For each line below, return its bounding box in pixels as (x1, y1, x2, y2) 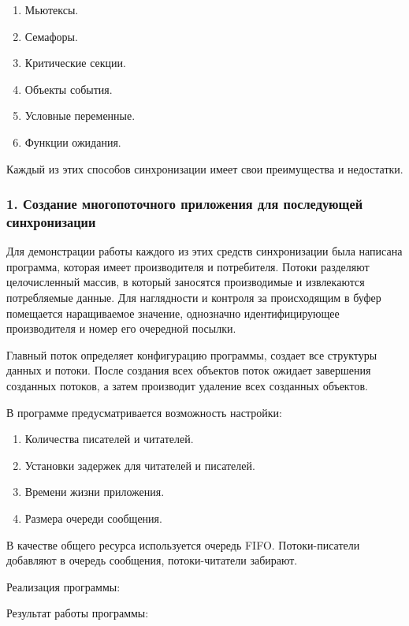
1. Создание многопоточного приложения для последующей (6, 194, 363, 214)
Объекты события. (24, 80, 113, 97)
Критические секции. (24, 54, 126, 71)
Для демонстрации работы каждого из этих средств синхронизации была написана (6, 243, 403, 259)
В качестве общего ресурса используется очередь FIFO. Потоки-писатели (6, 536, 360, 553)
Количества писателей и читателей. (24, 430, 194, 447)
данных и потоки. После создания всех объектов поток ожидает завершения (6, 362, 371, 378)
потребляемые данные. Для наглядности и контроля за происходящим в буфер (6, 289, 381, 306)
